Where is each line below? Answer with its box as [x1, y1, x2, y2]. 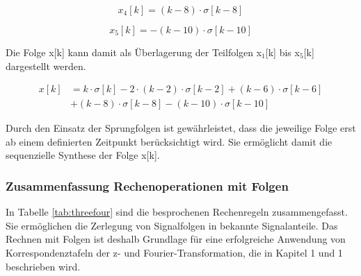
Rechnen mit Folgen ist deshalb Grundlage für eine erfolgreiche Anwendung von [6, 232, 346, 246]
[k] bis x [265, 45, 300, 59]
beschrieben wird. [6, 259, 81, 273]
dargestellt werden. [6, 58, 86, 73]
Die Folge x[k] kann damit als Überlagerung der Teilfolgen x [6, 45, 262, 59]
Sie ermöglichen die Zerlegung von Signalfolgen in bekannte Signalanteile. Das [6, 218, 338, 232]
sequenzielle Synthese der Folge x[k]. [6, 148, 160, 162]
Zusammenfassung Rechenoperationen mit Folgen [6, 177, 289, 194]
